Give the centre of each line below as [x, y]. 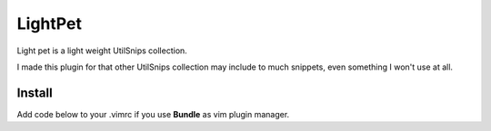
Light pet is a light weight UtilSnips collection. [102, 51]
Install [35, 93]
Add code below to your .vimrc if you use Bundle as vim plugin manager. [153, 114]
